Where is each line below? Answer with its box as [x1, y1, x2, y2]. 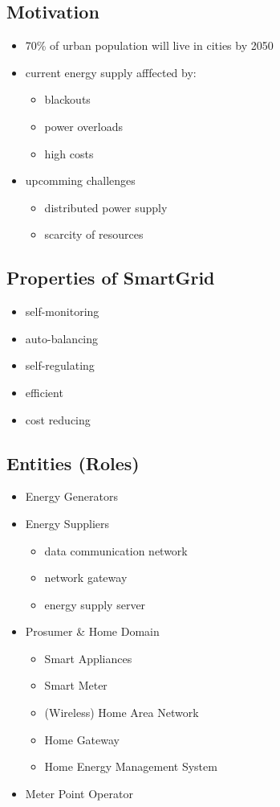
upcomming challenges [25, 172, 136, 189]
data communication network [44, 542, 188, 559]
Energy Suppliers [25, 514, 110, 531]
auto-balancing [25, 330, 99, 346]
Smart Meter [44, 677, 108, 694]
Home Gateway [44, 731, 120, 748]
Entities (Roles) [6, 450, 140, 475]
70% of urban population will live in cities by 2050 [25, 37, 274, 54]
